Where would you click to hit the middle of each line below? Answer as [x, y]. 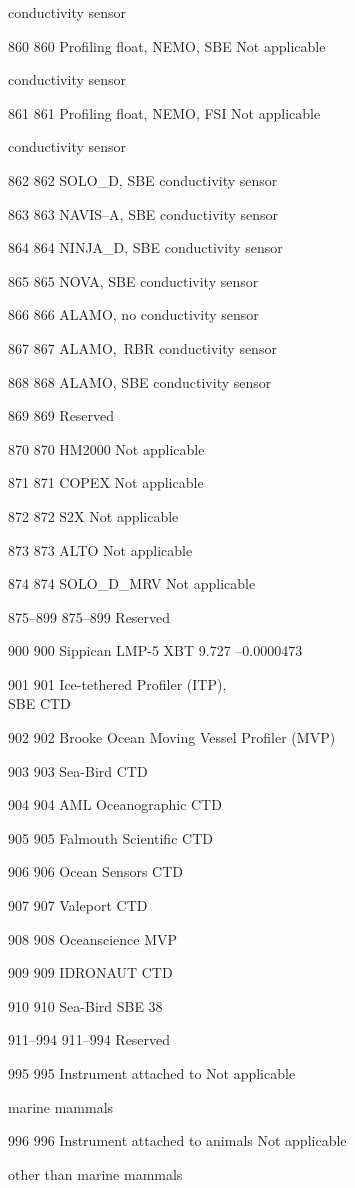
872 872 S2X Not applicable [93, 515]
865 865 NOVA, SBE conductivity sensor [133, 280]
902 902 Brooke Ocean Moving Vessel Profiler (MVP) [172, 737]
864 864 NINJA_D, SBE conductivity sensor [145, 247]
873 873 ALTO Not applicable [100, 549]
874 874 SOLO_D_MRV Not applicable [132, 583]
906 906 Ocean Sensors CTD [95, 871]
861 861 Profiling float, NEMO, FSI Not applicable [164, 112]
